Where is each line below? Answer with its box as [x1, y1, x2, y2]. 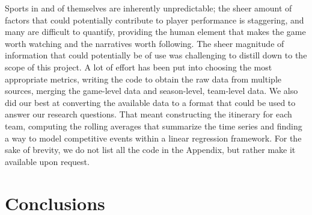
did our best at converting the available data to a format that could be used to [5, 96, 296, 108]
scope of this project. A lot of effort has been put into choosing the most [5, 60, 272, 73]
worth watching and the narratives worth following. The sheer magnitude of [5, 37, 284, 49]
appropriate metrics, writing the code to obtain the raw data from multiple [5, 72, 281, 85]
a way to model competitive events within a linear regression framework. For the [5, 131, 302, 144]
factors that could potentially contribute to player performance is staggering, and [5, 13, 304, 26]
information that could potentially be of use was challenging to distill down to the [5, 49, 307, 61]
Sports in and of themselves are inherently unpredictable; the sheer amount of [5, 2, 292, 14]
